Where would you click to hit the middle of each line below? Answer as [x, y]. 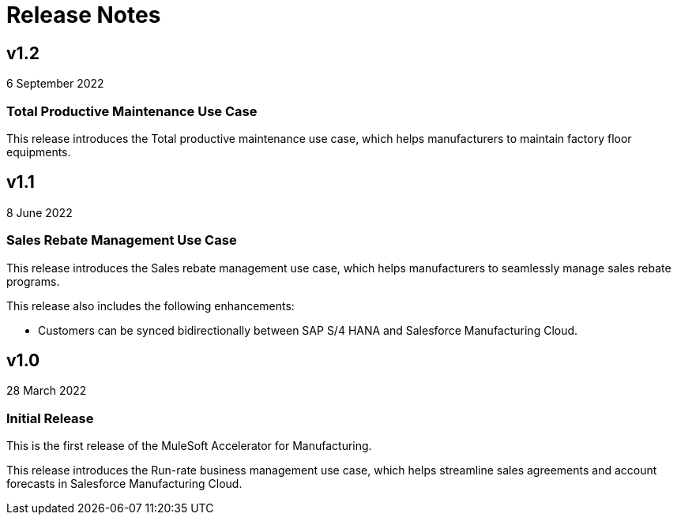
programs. [33, 281]
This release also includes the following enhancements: [150, 305]
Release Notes [84, 15]
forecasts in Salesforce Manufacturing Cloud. [124, 484]
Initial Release [50, 418]
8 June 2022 [39, 212]
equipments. [39, 152]
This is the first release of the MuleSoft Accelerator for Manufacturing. [189, 446]
